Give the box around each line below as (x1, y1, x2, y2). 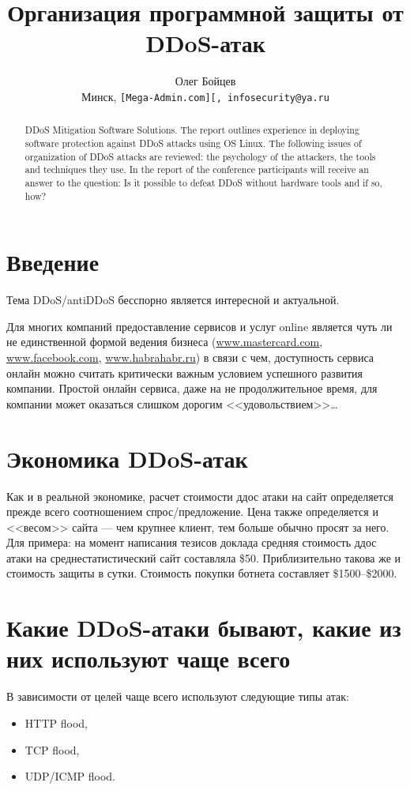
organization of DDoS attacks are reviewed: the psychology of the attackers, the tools (24, 149, 376, 163)
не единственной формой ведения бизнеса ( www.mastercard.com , (6, 333, 323, 350)
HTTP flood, (24, 714, 88, 731)
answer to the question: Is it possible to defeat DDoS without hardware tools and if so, (24, 175, 382, 189)
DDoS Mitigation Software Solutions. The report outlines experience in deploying (24, 123, 359, 137)
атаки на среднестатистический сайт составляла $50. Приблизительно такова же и (6, 549, 401, 566)
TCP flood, (24, 741, 80, 758)
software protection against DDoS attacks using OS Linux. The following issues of (24, 137, 362, 150)
